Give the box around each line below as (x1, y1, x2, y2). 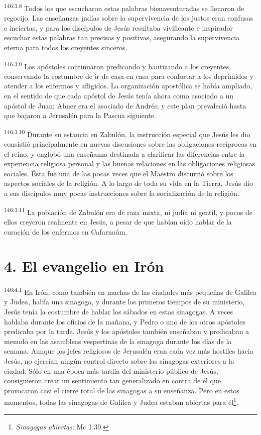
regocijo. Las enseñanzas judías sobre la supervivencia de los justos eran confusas (4, 13, 253, 23)
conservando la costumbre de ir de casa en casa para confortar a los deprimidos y (4, 70, 253, 81)
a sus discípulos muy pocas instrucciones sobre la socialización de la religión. (4, 188, 239, 198)
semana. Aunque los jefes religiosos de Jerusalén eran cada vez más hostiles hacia (4, 346, 253, 356)
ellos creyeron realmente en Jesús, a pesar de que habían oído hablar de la (4, 216, 232, 227)
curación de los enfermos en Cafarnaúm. (4, 226, 127, 237)
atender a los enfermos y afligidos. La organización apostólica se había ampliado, (4, 80, 252, 91)
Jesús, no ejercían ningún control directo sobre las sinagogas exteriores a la (4, 356, 234, 366)
